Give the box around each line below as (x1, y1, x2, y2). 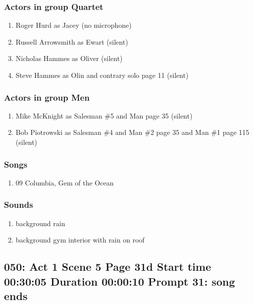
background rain (15, 218, 65, 228)
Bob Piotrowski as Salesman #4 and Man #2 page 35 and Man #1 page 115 (15, 127, 250, 137)
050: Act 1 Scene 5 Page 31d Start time (4, 259, 211, 274)
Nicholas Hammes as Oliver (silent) (15, 53, 123, 63)
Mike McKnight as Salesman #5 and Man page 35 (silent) (15, 110, 193, 121)
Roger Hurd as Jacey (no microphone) (15, 20, 132, 30)
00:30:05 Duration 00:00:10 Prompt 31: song (4, 273, 235, 289)
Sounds (4, 198, 33, 211)
